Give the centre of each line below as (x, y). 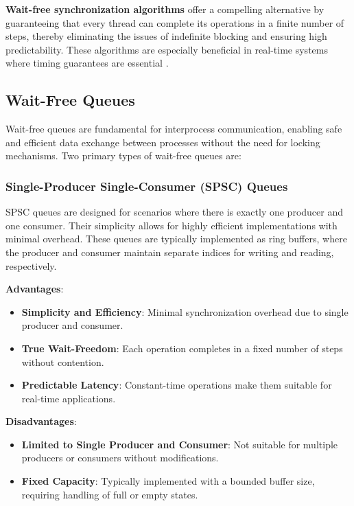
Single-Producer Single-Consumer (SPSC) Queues (147, 186)
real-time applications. (69, 398)
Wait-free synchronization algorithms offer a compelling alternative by (165, 9)
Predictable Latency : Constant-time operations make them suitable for (177, 385)
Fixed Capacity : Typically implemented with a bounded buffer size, (168, 481)
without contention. (63, 361)
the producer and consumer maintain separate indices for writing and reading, (170, 252)
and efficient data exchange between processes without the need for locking (163, 142)
